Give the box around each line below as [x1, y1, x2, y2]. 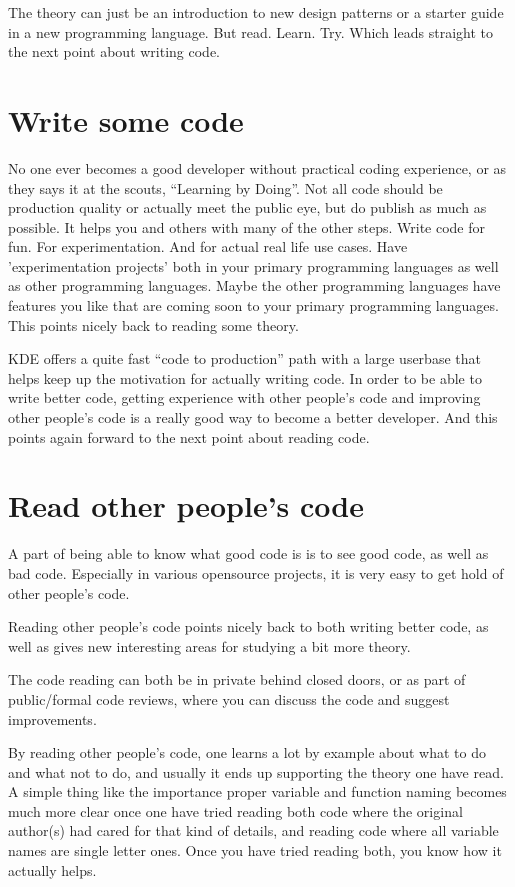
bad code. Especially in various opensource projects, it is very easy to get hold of [8, 562, 504, 583]
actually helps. [8, 859, 97, 880]
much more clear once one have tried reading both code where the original [8, 800, 463, 821]
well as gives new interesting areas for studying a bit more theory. [8, 635, 411, 656]
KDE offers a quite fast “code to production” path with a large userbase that [8, 348, 481, 369]
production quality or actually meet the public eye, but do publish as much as [8, 197, 487, 218]
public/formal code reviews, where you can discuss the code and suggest [8, 688, 450, 709]
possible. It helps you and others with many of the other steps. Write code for [8, 216, 486, 237]
